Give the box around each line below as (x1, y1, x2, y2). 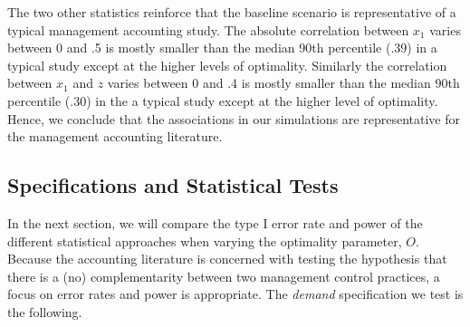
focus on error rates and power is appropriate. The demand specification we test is (7, 284, 464, 303)
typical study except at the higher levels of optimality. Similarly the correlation (7, 55, 447, 74)
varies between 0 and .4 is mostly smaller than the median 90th (107, 73, 460, 92)
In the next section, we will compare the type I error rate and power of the (7, 213, 423, 232)
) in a (407, 38, 437, 57)
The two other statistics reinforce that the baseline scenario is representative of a (7, 3, 456, 21)
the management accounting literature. (7, 127, 223, 146)
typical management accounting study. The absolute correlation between (7, 20, 409, 39)
